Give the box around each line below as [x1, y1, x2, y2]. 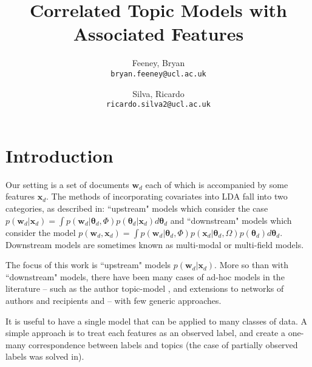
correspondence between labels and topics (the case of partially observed [29, 338, 298, 351]
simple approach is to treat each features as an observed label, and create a [5, 326, 285, 339]
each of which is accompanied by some [145, 178, 288, 190]
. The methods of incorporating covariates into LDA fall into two [46, 190, 288, 203]
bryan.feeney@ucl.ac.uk [110, 69, 206, 78]
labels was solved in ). [5, 350, 84, 363]
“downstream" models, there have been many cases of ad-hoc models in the [5, 270, 285, 283]
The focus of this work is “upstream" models [5, 258, 171, 271]
